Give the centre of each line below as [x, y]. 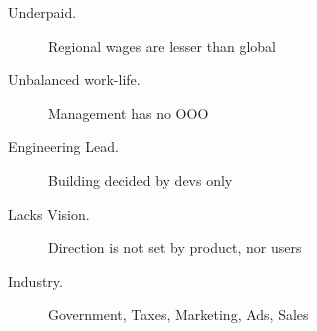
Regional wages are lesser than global [162, 45]
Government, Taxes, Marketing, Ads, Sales [178, 314]
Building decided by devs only [140, 179]
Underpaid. [42, 12]
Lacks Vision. [49, 213]
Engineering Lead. [63, 146]
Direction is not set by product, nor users [175, 247]
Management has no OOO [128, 112]
